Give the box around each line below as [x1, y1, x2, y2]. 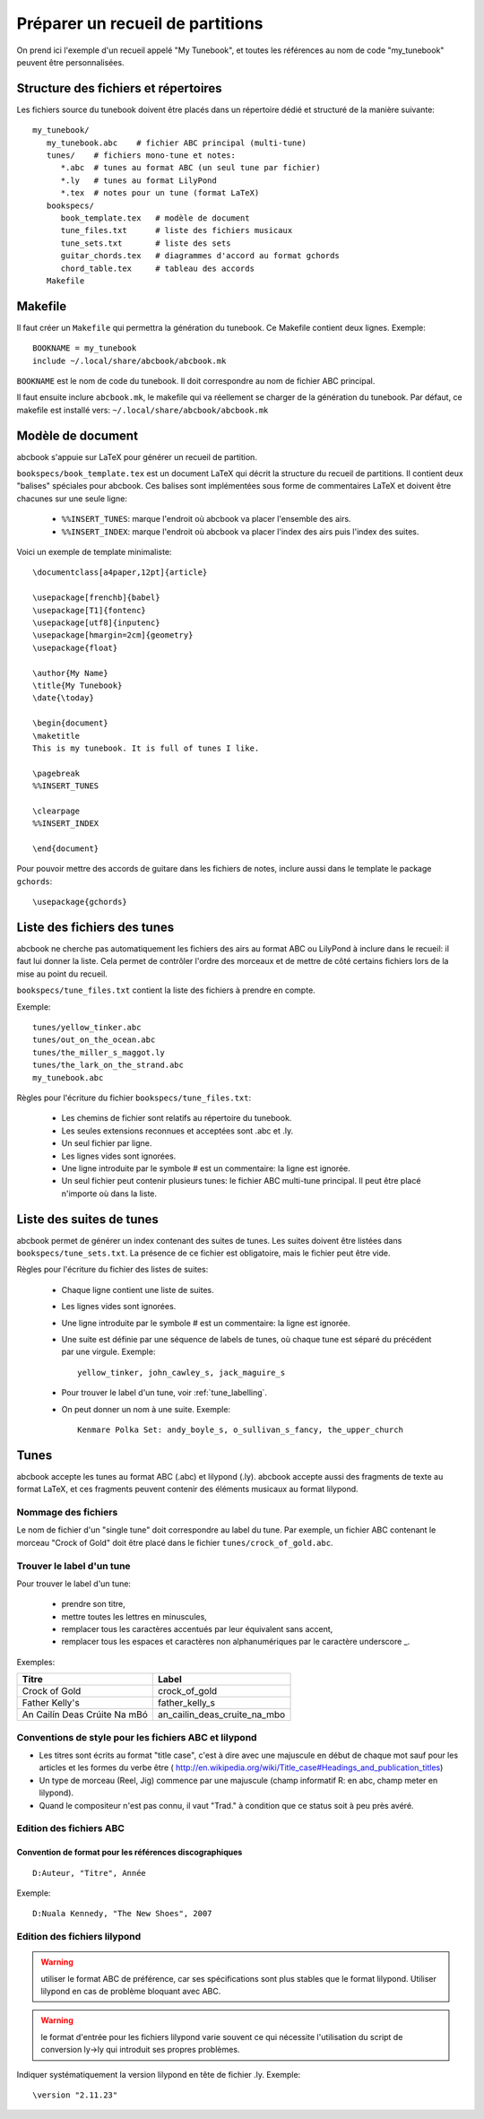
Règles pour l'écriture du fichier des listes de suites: [16, 1264, 209, 1275]
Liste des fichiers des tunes [16, 920, 175, 934]
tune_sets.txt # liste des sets [60, 238, 232, 248]
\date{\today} [32, 693, 94, 703]
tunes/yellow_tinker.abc [32, 1022, 142, 1033]
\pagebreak [32, 768, 81, 778]
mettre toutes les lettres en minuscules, [61, 1611, 208, 1622]
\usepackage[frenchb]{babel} [32, 593, 160, 603]
